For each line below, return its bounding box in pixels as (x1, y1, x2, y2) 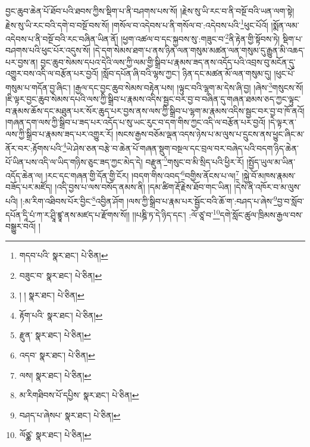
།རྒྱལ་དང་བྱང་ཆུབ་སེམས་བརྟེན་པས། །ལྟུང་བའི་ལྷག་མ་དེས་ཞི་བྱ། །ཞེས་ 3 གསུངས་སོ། (73, 79, 303, 93)
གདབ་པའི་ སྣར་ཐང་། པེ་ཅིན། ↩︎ (19, 248, 108, 261)
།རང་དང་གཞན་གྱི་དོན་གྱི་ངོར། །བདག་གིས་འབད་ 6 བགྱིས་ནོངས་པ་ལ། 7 (45, 168, 239, 181)
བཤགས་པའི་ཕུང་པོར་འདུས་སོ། (5, 44, 90, 56)
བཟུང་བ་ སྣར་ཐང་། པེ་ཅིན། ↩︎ (19, 269, 102, 281)
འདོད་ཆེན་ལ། (5, 169, 43, 181)
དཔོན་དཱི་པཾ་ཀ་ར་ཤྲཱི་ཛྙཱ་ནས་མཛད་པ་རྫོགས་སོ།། (5, 208, 130, 221)
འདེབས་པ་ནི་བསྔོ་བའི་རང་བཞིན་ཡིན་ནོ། (5, 32, 118, 45)
